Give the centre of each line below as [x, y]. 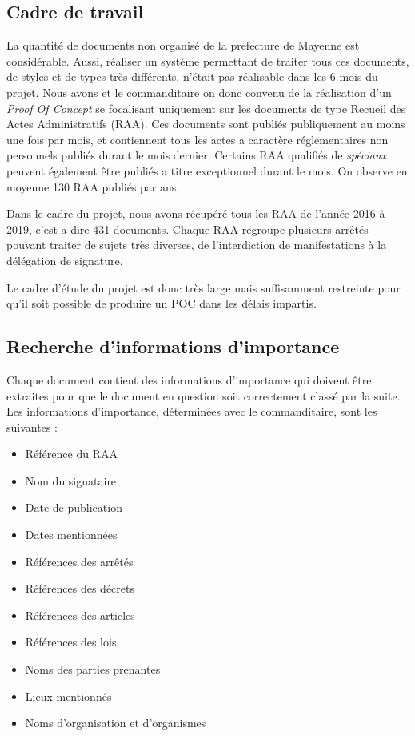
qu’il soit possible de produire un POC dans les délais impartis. [162, 303]
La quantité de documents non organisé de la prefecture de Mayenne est [183, 45]
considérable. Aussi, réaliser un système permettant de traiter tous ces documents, [208, 60]
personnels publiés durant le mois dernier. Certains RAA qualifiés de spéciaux [196, 155]
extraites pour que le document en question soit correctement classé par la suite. [204, 395]
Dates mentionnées [71, 535]
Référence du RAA [71, 454]
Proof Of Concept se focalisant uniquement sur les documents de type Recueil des [206, 108]
